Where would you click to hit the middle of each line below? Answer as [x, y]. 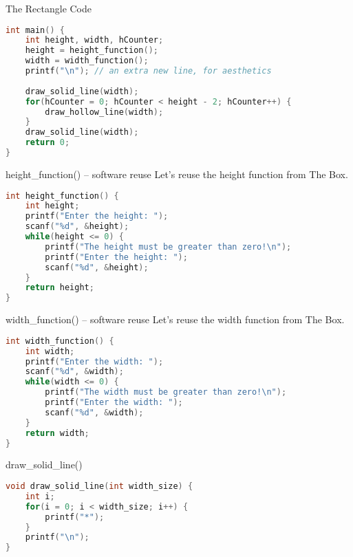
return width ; [57, 433]
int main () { [35, 30]
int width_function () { [60, 341]
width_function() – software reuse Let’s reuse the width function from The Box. [175, 319]
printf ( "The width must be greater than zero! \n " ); [166, 392]
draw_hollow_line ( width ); [104, 112]
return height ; [60, 288]
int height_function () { [62, 196]
